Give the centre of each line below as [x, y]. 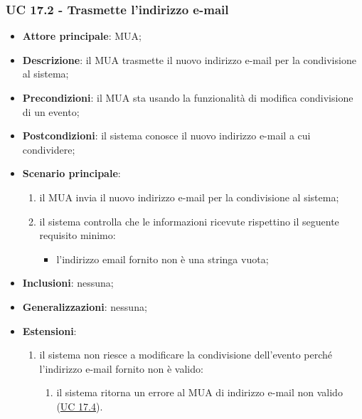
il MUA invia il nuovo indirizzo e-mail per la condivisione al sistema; [189, 197]
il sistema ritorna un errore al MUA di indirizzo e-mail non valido [199, 392]
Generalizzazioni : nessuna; [85, 306]
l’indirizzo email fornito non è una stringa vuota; [163, 259]
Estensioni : [49, 330]
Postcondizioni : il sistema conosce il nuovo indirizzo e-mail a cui [166, 136]
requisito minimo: [78, 235]
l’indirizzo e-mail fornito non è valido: [121, 368]
